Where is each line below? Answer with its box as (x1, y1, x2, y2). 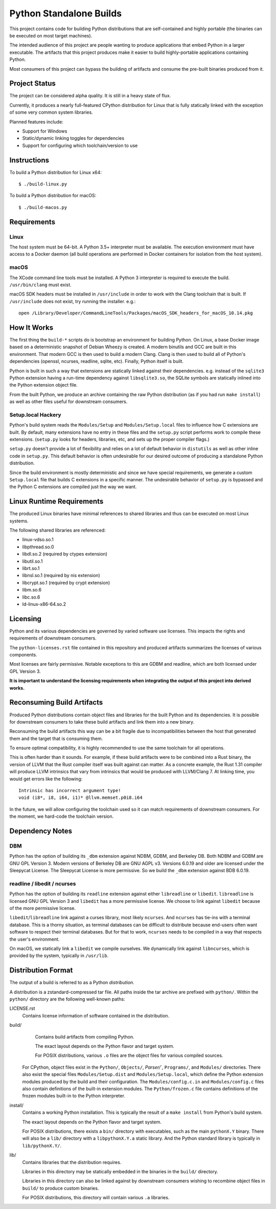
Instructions (9, 156, 50, 164)
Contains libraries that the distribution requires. (22, 1159, 122, 1165)
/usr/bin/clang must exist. (9, 282, 72, 288)
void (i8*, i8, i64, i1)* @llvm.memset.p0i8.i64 (18, 795, 143, 801)
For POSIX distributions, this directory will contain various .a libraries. (22, 1195, 170, 1201)
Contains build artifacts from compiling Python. (35, 1033, 135, 1040)
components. (9, 652, 38, 658)
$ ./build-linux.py (18, 181, 67, 187)
